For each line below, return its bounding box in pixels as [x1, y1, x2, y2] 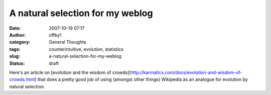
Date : [9, 25, 21, 31]
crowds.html [9, 76, 35, 82]
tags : [9, 46, 21, 52]
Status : [9, 60, 25, 66]
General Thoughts [49, 39, 86, 45]
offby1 [49, 32, 62, 38]
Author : [9, 32, 26, 38]
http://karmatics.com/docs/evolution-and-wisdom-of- [130, 69, 242, 75]
